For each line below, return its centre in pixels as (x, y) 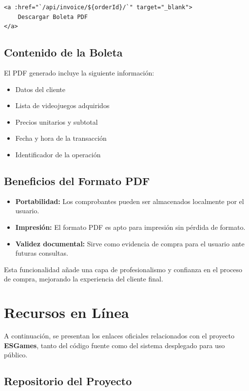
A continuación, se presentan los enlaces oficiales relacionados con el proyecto (119, 336)
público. (16, 355)
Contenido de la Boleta (63, 52)
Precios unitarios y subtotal (57, 121)
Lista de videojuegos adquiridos (62, 105)
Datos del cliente (40, 89)
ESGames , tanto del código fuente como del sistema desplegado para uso (115, 345)
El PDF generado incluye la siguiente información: (79, 72)
